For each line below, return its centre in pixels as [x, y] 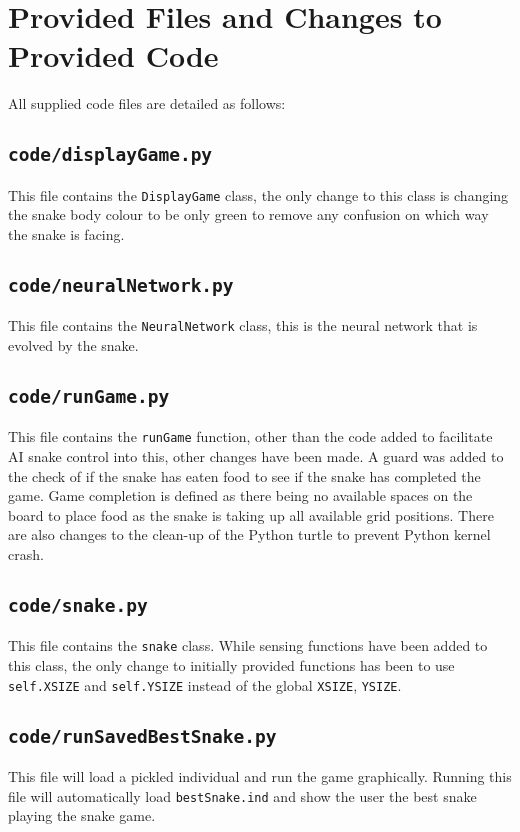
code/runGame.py [89, 396]
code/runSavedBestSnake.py [142, 736]
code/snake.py [78, 605]
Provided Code [113, 55]
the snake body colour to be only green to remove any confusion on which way [248, 214]
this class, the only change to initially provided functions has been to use [231, 665]
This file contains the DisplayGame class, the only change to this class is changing [258, 194]
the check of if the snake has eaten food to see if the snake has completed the [244, 475]
